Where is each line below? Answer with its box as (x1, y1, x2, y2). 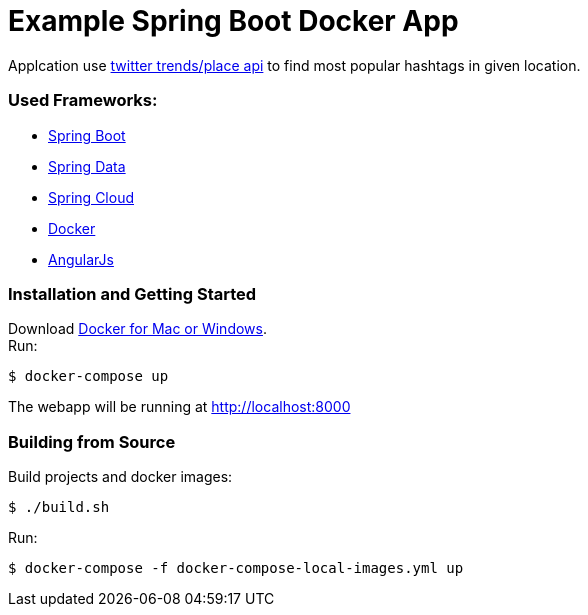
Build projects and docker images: (8, 468, 233, 485)
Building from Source (8, 431, 176, 452)
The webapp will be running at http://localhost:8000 (8, 398, 351, 416)
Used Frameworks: (8, 90, 158, 111)
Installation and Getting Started (8, 283, 257, 304)
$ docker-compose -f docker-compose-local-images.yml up (8, 560, 464, 576)
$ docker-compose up (8, 368, 169, 385)
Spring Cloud (48, 188, 135, 206)
